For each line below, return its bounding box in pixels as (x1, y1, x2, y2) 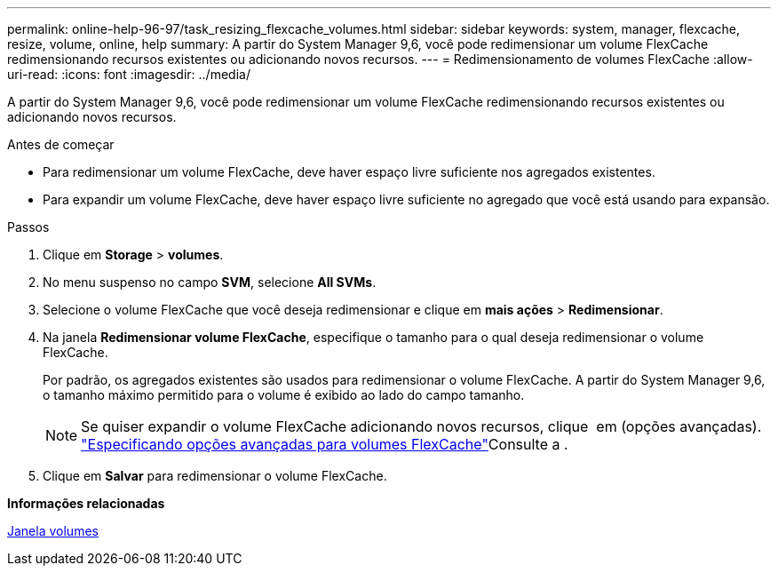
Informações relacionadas (7, 496, 165, 511)
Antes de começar (7, 137, 115, 152)
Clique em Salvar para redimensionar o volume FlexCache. (43, 468, 387, 483)
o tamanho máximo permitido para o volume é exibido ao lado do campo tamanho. (43, 387, 525, 402)
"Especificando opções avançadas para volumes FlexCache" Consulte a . (81, 435, 568, 453)
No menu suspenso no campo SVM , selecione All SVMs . (43, 275, 377, 290)
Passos (7, 219, 50, 235)
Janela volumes (7, 523, 99, 538)
